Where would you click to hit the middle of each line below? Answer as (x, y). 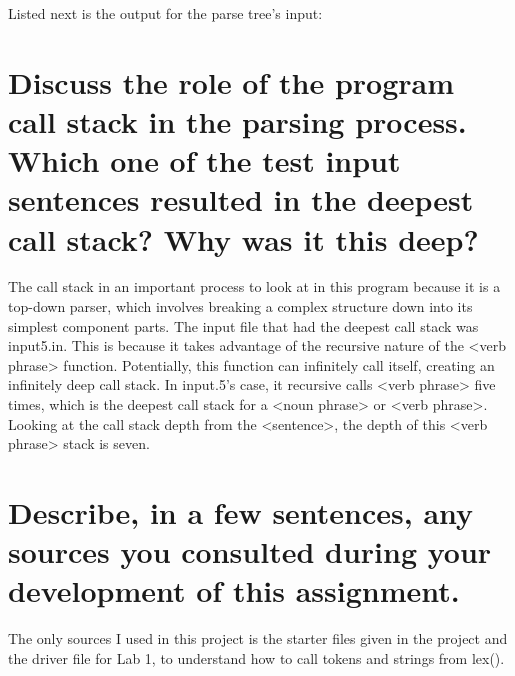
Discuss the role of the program (231, 81)
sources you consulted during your (250, 551)
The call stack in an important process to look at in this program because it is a (254, 286)
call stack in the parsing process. (237, 120)
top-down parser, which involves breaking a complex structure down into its (240, 306)
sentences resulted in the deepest (241, 199)
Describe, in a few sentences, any (241, 512)
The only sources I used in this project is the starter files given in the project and (258, 638)
